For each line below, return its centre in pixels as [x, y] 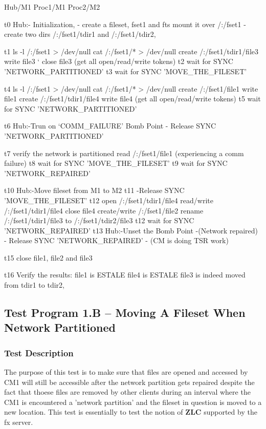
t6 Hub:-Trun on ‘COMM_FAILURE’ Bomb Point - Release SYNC [110, 126]
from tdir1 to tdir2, [34, 285]
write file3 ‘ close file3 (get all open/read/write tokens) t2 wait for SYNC [119, 61]
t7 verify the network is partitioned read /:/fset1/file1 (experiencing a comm [124, 153]
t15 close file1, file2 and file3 [48, 257]
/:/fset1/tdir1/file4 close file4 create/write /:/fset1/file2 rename [104, 210]
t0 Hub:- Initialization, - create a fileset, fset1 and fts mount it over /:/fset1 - [125, 24]
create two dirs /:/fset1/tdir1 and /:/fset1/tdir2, [80, 34]
